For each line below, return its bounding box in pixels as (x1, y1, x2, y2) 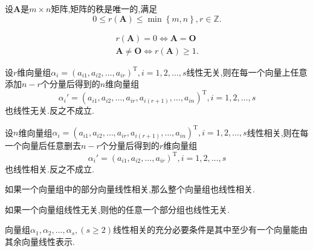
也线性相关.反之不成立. (5, 162, 94, 175)
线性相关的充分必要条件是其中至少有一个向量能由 (113, 223, 308, 236)
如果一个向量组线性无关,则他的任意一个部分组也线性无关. (5, 203, 230, 215)
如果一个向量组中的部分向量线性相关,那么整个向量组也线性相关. (5, 183, 255, 195)
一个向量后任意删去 (5, 139, 81, 152)
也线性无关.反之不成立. (5, 104, 94, 117)
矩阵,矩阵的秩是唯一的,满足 (51, 2, 158, 15)
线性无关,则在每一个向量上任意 (186, 65, 308, 78)
